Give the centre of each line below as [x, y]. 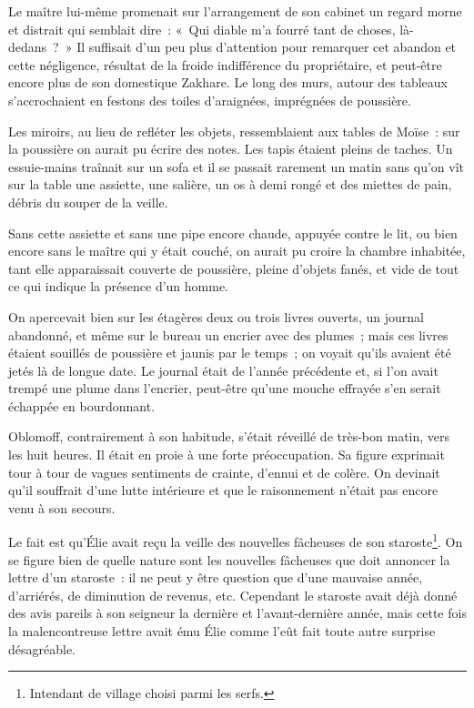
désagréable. [42, 648]
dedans [28, 47]
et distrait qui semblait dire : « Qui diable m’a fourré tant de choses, [202, 29]
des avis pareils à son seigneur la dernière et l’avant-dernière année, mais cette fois [237, 613]
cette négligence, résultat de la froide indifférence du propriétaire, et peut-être [225, 64]
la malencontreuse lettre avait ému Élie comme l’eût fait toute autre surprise [222, 631]
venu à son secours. [62, 507]
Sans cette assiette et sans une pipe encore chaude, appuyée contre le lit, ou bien [233, 233]
